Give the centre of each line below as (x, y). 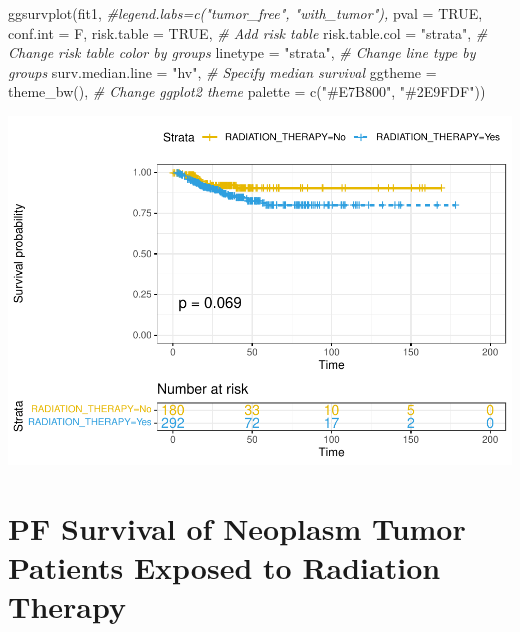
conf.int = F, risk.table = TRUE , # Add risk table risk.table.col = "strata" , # (248, 32)
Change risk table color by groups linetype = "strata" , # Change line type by (242, 52)
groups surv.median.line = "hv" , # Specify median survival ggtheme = (222, 71)
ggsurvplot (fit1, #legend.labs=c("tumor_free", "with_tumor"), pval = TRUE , (245, 13)
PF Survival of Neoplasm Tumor (237, 527)
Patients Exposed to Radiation (224, 566)
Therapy (67, 606)
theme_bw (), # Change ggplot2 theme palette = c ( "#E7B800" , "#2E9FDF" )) (247, 91)
